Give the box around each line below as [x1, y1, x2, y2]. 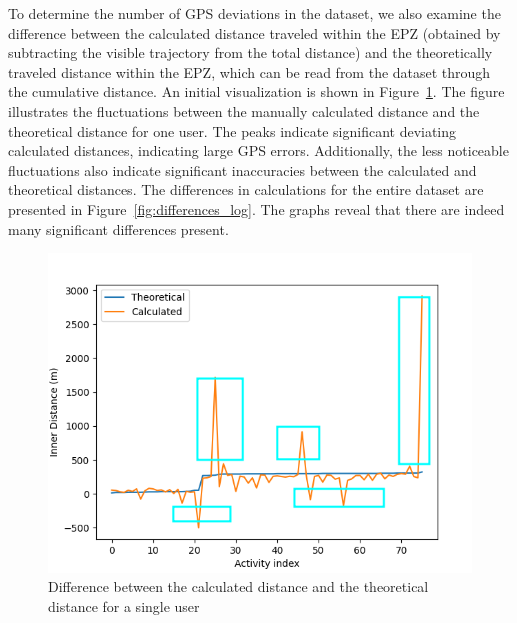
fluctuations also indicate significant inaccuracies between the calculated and [8, 159, 477, 180]
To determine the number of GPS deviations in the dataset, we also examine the [8, 3, 501, 23]
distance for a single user [48, 595, 200, 616]
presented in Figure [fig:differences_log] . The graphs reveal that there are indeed [8, 198, 505, 219]
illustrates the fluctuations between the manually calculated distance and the [8, 100, 480, 121]
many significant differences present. [8, 218, 229, 239]
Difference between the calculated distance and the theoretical [48, 576, 429, 597]
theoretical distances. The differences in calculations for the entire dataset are [8, 179, 484, 200]
